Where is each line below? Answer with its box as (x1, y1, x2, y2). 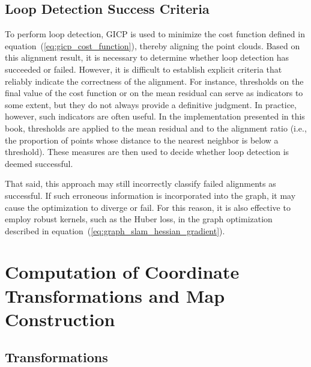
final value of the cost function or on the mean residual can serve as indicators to (5, 86, 303, 99)
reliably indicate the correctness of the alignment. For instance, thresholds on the (5, 74, 304, 87)
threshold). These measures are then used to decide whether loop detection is (5, 145, 289, 158)
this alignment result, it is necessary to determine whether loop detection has (5, 51, 289, 64)
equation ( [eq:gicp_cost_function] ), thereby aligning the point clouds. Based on (5, 39, 300, 52)
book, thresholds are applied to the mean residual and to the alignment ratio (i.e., (5, 121, 307, 134)
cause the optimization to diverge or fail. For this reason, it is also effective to (5, 201, 291, 213)
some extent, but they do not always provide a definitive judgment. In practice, (5, 98, 297, 111)
